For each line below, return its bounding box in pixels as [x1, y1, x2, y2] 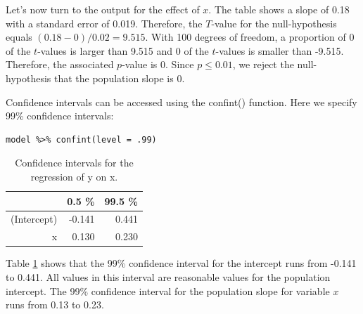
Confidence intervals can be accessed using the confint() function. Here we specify [6, 94, 357, 109]
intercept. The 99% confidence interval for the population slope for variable [6, 283, 330, 298]
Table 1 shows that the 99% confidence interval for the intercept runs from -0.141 [6, 256, 357, 270]
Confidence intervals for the [15, 155, 134, 170]
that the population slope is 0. [53, 70, 185, 85]
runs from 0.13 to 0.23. [6, 297, 104, 312]
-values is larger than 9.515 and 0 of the [37, 43, 209, 58]
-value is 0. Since [122, 57, 194, 72]
